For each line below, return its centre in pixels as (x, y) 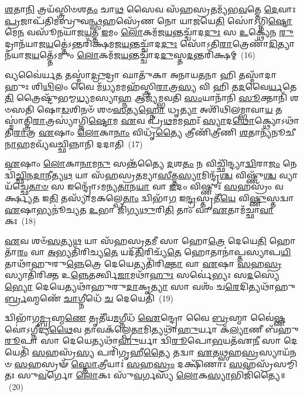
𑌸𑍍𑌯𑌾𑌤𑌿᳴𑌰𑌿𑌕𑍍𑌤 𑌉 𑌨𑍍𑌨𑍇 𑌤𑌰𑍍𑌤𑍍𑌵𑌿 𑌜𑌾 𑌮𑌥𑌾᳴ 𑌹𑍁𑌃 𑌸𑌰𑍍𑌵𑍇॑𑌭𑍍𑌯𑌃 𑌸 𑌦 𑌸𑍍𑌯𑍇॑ (142, 275)
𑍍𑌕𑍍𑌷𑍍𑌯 (19, 197)
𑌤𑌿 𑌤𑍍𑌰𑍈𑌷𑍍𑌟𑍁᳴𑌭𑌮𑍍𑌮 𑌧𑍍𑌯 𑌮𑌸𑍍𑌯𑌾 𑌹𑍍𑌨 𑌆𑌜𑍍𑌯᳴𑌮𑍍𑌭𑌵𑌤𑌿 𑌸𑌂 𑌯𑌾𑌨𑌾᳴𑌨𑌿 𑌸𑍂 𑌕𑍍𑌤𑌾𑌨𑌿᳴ (146, 98)
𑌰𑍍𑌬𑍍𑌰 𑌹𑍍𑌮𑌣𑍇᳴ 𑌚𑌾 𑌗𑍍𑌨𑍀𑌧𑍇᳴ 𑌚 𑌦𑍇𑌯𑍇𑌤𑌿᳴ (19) (89, 298)
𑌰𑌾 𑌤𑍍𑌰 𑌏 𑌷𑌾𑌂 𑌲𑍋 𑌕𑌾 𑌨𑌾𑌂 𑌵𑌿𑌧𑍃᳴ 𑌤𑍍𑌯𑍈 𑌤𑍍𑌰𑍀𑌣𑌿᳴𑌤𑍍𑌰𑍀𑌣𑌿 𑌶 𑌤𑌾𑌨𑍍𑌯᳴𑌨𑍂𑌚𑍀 (155, 132)
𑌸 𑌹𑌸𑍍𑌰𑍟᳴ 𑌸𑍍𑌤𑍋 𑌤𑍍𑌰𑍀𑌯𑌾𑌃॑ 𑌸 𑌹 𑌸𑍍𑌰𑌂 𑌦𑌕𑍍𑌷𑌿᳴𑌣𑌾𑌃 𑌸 (128, 363)
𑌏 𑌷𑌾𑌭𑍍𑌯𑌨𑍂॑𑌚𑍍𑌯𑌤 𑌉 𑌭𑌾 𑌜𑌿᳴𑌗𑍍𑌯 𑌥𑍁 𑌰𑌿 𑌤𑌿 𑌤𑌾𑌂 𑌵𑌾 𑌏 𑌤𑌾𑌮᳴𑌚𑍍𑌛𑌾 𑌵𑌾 (139, 209)
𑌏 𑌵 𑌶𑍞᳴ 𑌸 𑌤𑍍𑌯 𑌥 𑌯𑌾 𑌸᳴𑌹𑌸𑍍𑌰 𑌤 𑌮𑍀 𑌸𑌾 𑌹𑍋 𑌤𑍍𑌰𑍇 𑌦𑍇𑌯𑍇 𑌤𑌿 (136, 240)
